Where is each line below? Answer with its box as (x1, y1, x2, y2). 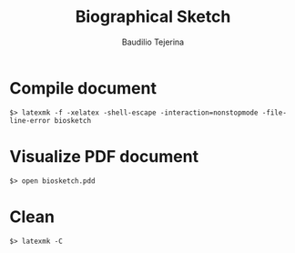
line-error (9, 116, 51, 125)
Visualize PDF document (9, 146, 198, 167)
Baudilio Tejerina (121, 36, 185, 47)
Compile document (9, 77, 158, 98)
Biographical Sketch (75, 6, 231, 27)
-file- (261, 107, 287, 117)
